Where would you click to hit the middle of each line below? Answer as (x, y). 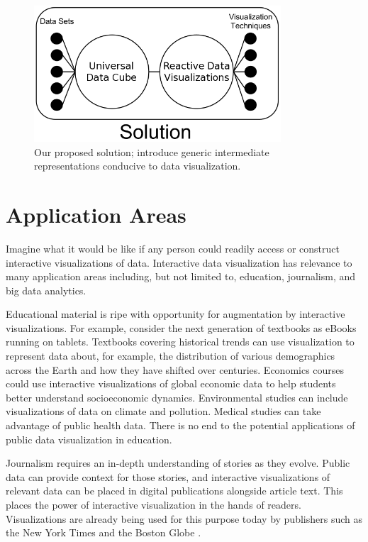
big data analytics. (46, 290)
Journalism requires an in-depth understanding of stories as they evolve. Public (178, 463)
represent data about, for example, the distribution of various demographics (171, 356)
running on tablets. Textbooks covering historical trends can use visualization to (180, 342)
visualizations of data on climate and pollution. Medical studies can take (163, 411)
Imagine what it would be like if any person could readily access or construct (173, 248)
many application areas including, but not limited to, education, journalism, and (181, 276)
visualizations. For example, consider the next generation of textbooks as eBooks (181, 327)
